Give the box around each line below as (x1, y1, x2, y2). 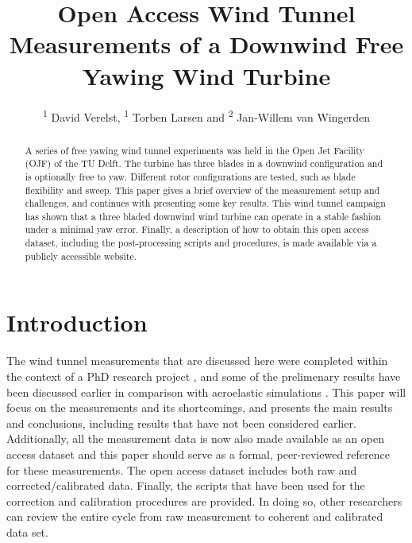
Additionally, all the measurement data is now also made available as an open (6, 430, 384, 447)
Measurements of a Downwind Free (9, 28, 404, 60)
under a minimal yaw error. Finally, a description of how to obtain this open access (25, 223, 369, 236)
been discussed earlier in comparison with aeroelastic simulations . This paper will (6, 383, 406, 400)
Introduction (6, 306, 148, 339)
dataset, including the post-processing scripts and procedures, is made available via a (25, 236, 377, 250)
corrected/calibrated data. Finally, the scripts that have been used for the (6, 477, 365, 494)
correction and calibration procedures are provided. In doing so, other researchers (6, 492, 402, 509)
